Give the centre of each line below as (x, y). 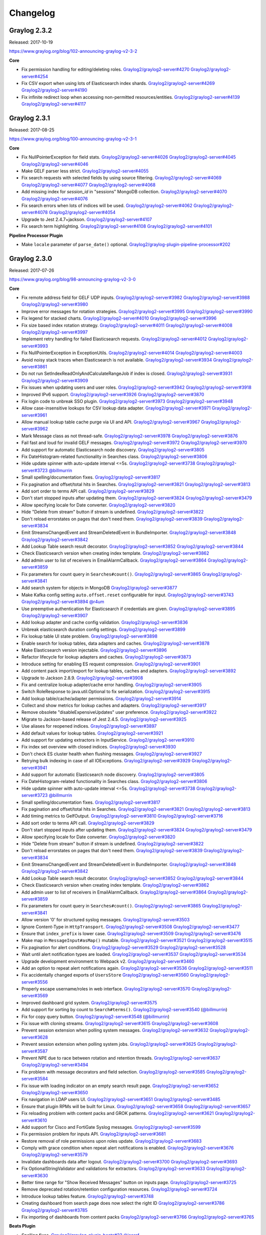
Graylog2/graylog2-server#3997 (55, 332)
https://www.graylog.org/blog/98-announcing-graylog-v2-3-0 (72, 280)
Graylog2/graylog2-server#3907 (55, 616)
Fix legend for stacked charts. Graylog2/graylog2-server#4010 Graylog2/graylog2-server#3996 (119, 318)
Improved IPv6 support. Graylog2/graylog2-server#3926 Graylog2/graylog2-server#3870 (113, 394)
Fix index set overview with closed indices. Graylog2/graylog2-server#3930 (99, 747)
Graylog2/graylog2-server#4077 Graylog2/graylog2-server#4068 (88, 185)
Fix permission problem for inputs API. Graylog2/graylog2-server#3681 (94, 1134)
